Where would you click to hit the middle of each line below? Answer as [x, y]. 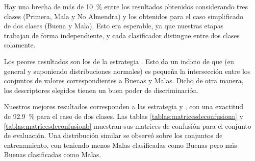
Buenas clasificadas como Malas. [53, 154]
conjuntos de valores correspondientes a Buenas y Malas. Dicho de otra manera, [124, 80]
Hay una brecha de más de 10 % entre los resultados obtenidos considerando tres [126, 6]
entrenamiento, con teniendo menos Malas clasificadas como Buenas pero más [121, 145]
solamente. [20, 45]
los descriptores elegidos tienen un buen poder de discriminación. [102, 90]
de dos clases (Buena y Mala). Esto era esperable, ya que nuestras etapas [114, 26]
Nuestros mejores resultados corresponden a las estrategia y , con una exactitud [124, 106]
